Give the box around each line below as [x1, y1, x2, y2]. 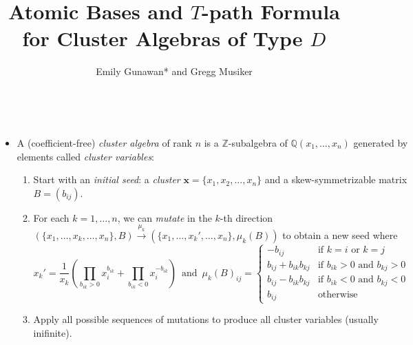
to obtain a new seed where [282, 228, 398, 242]
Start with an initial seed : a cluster [33, 172, 180, 187]
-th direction [220, 210, 273, 224]
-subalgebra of [228, 135, 288, 149]
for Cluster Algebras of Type [22, 24, 303, 52]
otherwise [317, 289, 358, 300]
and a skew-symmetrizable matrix [264, 172, 407, 187]
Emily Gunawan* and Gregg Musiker [96, 64, 253, 79]
